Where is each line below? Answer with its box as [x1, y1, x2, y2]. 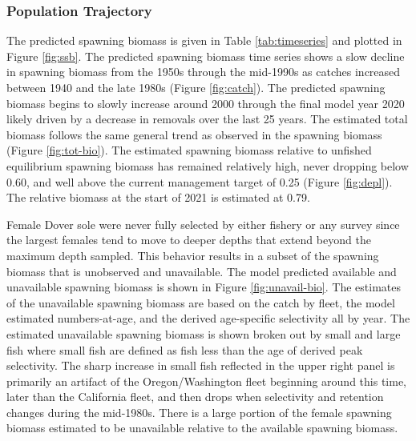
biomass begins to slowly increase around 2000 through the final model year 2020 [6, 94, 405, 111]
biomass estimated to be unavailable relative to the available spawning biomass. [6, 419, 398, 436]
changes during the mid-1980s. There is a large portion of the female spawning [6, 403, 392, 420]
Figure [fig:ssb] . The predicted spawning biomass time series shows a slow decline [6, 47, 405, 64]
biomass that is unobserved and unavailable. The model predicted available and [6, 263, 397, 279]
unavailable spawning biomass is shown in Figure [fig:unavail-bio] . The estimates [6, 279, 401, 295]
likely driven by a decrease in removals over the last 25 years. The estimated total [6, 110, 408, 127]
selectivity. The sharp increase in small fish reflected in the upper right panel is [6, 357, 395, 374]
